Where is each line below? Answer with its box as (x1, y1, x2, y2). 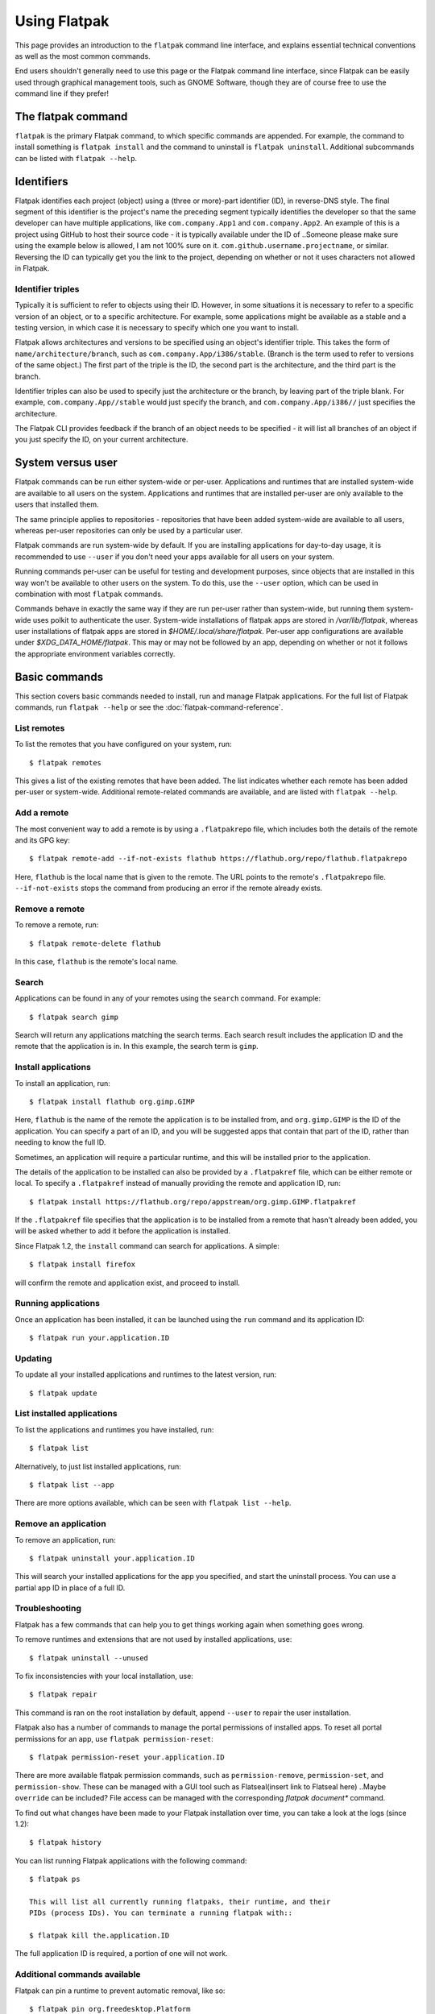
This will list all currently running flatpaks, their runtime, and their (29, 1897, 331, 1906)
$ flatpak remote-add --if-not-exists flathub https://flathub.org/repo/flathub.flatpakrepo (29, 854, 408, 864)
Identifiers (14, 174, 68, 189)
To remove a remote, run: (14, 920, 99, 930)
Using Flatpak (14, 12, 110, 30)
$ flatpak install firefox (29, 1260, 136, 1269)
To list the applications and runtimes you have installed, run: (14, 1424, 214, 1434)
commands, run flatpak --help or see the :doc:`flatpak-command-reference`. (14, 702, 284, 712)
